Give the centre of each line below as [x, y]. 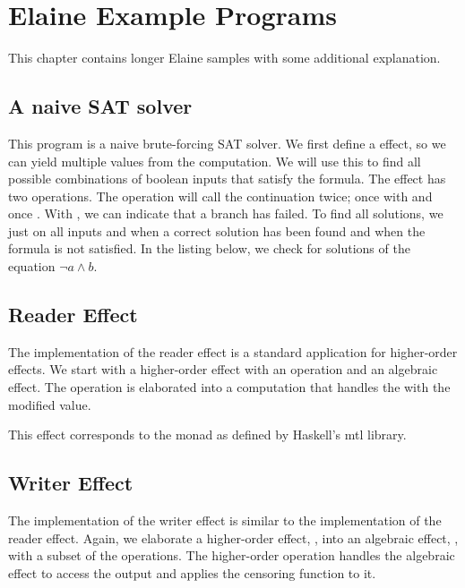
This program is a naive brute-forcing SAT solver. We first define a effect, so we [227, 143]
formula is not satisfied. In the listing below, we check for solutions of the [209, 248]
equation [32, 266]
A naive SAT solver [100, 106]
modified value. [50, 404]
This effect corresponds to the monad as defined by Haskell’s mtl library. [207, 435]
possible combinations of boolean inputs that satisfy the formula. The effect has [227, 179]
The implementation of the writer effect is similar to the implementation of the [225, 520]
